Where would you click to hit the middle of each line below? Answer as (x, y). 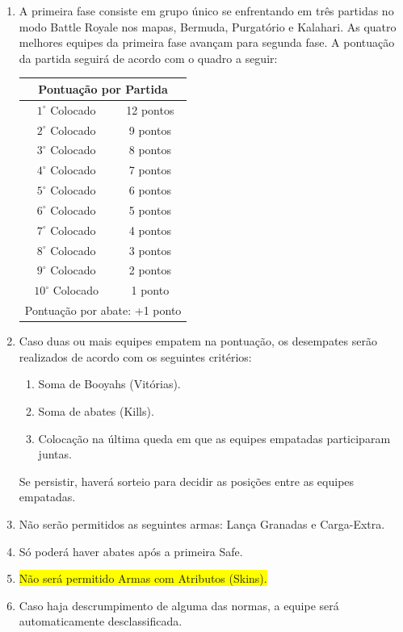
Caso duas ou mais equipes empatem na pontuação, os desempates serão (198, 341)
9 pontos (150, 130)
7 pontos (150, 170)
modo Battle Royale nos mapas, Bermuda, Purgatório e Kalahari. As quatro (208, 26)
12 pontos (150, 109)
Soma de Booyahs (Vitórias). (109, 384)
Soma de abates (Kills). (96, 411)
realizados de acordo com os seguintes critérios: (135, 356)
